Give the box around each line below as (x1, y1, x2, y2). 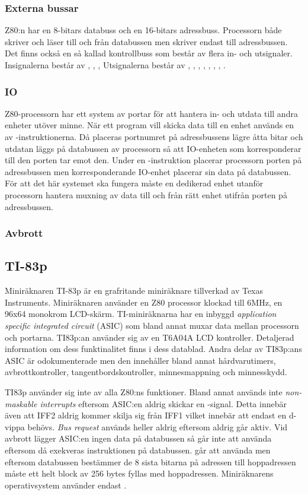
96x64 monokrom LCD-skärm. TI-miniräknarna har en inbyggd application (5, 307, 277, 320)
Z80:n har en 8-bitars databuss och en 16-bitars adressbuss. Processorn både (5, 24, 282, 36)
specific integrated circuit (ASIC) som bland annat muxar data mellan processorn (5, 319, 299, 331)
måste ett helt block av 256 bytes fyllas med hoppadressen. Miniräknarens (5, 467, 274, 480)
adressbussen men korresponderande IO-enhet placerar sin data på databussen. (5, 165, 291, 177)
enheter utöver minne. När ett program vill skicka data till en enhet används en (5, 119, 294, 131)
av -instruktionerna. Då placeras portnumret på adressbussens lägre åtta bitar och (5, 131, 303, 142)
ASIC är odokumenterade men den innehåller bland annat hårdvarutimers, (5, 354, 276, 366)
